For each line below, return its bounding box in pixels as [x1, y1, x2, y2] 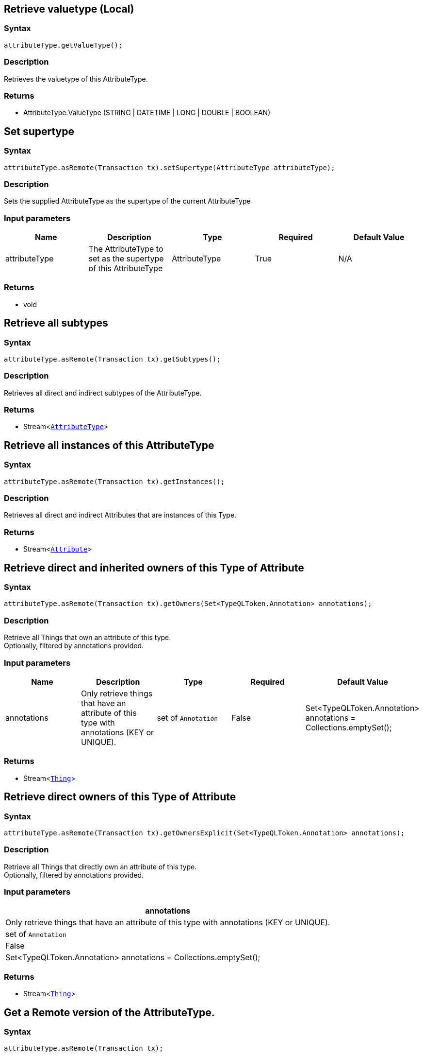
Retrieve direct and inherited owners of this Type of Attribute [4, 561, 304, 574]
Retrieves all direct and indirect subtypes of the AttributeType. [4, 388, 202, 397]
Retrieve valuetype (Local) [4, 3, 134, 15]
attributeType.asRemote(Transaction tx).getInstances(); [4, 477, 225, 485]
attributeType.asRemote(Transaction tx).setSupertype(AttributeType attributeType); [4, 163, 335, 172]
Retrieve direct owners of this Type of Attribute [4, 791, 236, 803]
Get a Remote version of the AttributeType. [4, 1006, 215, 1019]
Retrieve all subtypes [4, 317, 108, 329]
